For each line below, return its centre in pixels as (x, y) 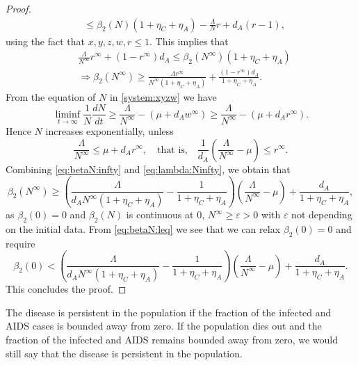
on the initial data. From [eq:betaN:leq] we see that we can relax (143, 228)
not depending (322, 214)
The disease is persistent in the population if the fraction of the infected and (169, 312)
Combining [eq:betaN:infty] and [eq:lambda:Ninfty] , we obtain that (148, 169)
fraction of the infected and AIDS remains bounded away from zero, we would (172, 339)
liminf (68, 114)
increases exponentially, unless (109, 130)
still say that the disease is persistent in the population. (124, 353)
